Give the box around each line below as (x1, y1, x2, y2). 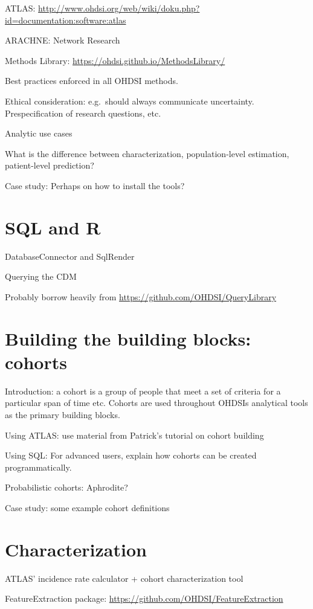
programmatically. (5, 460, 72, 473)
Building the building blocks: (5, 326, 251, 350)
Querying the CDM (5, 270, 77, 283)
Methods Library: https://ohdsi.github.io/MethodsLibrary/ (5, 54, 225, 66)
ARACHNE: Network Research (5, 34, 120, 47)
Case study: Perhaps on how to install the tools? (5, 179, 185, 192)
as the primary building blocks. (5, 408, 120, 420)
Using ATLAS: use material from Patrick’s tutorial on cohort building (5, 428, 264, 441)
